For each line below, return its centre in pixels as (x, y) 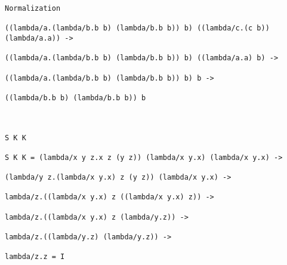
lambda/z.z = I (35, 257)
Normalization (33, 8)
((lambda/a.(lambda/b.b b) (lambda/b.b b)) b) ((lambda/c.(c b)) (137, 28)
